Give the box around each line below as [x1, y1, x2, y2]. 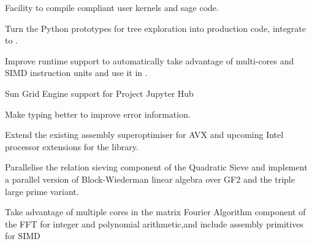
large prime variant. [5, 185, 79, 197]
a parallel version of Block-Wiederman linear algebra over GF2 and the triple [5, 172, 295, 185]
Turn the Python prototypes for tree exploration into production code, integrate [5, 21, 306, 34]
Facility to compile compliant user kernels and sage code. [5, 1, 219, 13]
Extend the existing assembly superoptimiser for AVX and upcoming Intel [5, 128, 284, 141]
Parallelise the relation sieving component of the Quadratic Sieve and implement [5, 161, 308, 173]
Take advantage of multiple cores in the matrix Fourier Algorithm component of [5, 205, 306, 218]
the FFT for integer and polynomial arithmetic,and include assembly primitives [5, 217, 303, 230]
